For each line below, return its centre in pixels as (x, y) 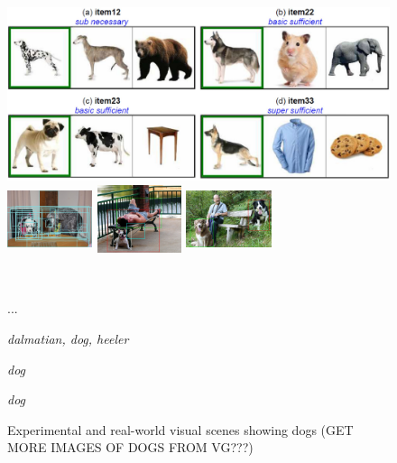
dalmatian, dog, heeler (68, 339)
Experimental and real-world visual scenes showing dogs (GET (180, 429)
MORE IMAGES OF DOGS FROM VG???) (130, 447)
